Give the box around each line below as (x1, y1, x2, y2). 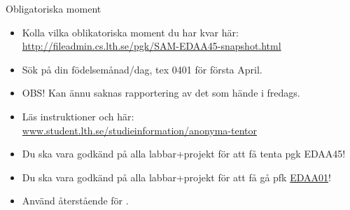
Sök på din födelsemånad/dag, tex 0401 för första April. (22, 62, 262, 76)
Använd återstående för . (22, 193, 129, 208)
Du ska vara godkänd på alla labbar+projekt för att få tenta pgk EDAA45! (22, 146, 346, 161)
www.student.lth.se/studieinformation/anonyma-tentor (22, 122, 257, 137)
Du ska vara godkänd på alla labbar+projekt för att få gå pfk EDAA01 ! (22, 169, 331, 184)
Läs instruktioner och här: (22, 108, 134, 123)
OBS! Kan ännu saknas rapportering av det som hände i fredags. (22, 85, 300, 100)
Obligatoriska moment (6, 1, 101, 15)
